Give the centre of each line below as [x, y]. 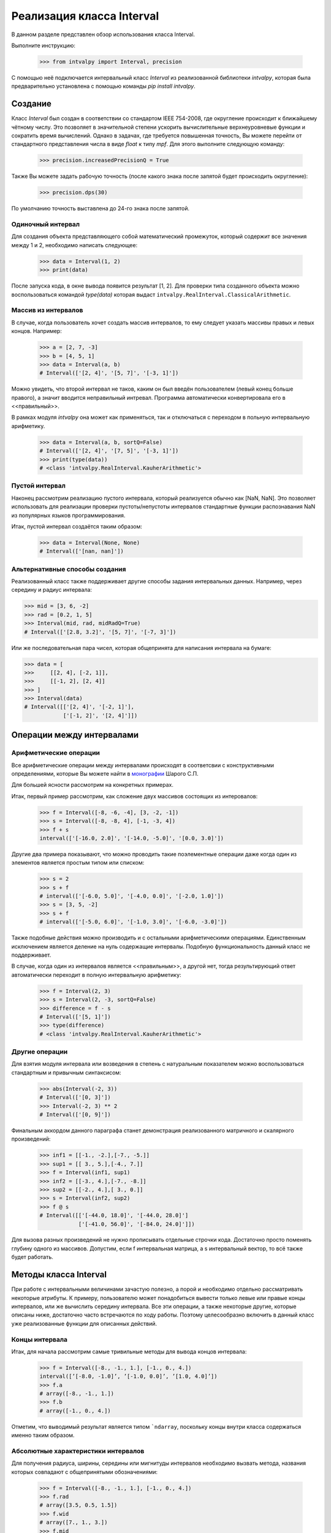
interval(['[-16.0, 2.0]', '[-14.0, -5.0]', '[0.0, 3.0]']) [132, 838]
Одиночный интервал [46, 224]
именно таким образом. [43, 1436]
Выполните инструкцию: [44, 45]
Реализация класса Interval [85, 16]
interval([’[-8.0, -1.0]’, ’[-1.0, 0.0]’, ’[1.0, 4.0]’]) [128, 1376]
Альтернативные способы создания [69, 569]
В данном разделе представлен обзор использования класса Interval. [103, 34]
